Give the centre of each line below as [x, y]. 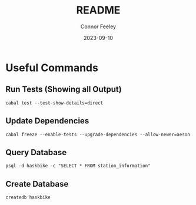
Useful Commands [52, 68]
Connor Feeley [98, 26]
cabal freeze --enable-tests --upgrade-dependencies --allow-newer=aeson [98, 135]
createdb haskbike [28, 197]
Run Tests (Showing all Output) [64, 90]
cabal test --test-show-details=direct [54, 103]
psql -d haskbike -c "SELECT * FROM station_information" [78, 166]
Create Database [37, 184]
